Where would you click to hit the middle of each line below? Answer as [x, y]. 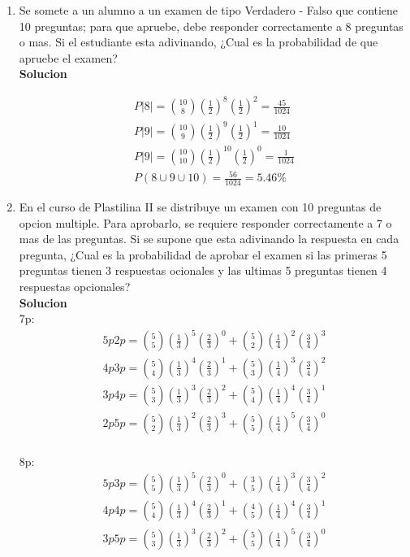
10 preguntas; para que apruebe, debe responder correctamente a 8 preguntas [211, 26]
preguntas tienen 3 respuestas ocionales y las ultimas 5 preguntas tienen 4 [203, 270]
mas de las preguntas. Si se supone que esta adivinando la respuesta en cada [209, 239]
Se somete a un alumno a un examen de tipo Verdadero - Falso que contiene [209, 10]
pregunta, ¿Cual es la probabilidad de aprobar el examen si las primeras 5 [203, 254]
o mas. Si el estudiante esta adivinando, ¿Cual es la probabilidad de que [199, 42]
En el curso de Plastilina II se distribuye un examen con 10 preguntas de [200, 206]
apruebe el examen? [68, 57]
